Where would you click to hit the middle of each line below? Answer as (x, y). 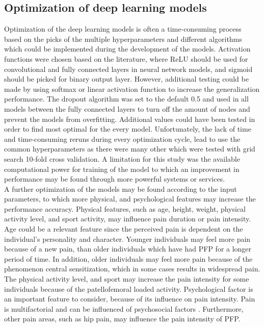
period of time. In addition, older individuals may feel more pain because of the (128, 258)
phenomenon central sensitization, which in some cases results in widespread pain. (132, 269)
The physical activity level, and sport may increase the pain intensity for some (127, 279)
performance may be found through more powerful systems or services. (115, 179)
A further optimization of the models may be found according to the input (121, 188)
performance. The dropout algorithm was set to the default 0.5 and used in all (126, 99)
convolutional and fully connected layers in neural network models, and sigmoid (128, 69)
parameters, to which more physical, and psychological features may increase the (130, 199)
